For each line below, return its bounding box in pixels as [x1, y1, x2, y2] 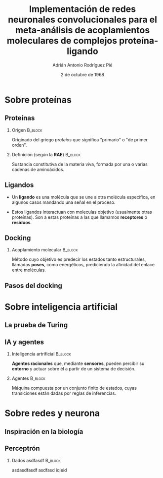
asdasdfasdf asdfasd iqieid [11, 467, 67, 473]
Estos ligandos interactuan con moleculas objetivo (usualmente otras [11, 209, 153, 215]
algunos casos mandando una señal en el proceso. [11, 199, 116, 205]
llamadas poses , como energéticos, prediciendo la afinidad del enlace [11, 262, 155, 268]
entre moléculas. [11, 267, 46, 273]
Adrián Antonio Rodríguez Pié [52, 62, 113, 68]
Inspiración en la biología [4, 427, 83, 436]
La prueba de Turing [4, 321, 68, 329]
